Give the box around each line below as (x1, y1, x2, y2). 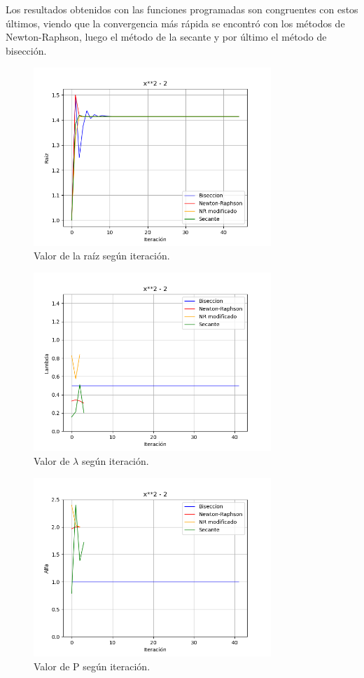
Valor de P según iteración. (34, 658, 150, 673)
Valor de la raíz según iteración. (34, 248, 170, 263)
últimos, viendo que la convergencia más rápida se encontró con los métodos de (6, 15, 345, 30)
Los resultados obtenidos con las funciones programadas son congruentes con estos (6, 2, 358, 16)
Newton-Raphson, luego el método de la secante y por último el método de (6, 29, 327, 44)
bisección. (6, 43, 47, 57)
